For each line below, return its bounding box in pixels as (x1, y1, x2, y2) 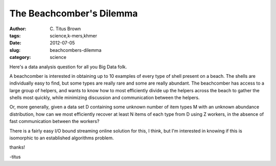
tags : (9, 32, 21, 38)
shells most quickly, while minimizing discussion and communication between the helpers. (9, 95, 200, 101)
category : (9, 54, 31, 60)
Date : (9, 40, 21, 46)
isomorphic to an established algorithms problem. (9, 135, 114, 141)
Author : (9, 26, 27, 32)
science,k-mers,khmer (50, 32, 97, 38)
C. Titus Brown (50, 26, 81, 32)
